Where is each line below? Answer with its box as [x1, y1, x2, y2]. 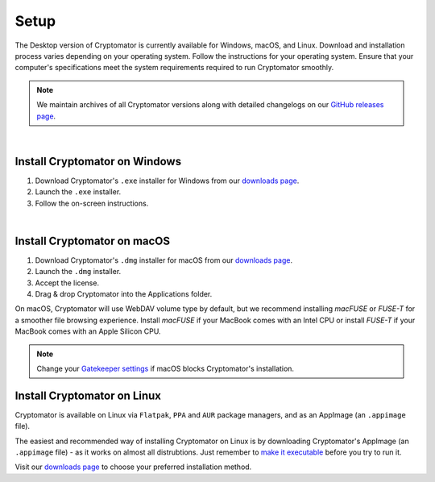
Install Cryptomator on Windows [14, 154, 181, 168]
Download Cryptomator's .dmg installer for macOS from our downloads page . [35, 255, 293, 265]
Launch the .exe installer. [35, 187, 122, 197]
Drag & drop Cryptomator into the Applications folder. [35, 289, 213, 299]
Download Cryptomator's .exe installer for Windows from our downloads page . [35, 176, 300, 185]
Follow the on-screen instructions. [35, 198, 149, 208]
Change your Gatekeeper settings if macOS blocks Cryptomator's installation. [36, 364, 294, 373]
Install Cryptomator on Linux [14, 389, 161, 402]
